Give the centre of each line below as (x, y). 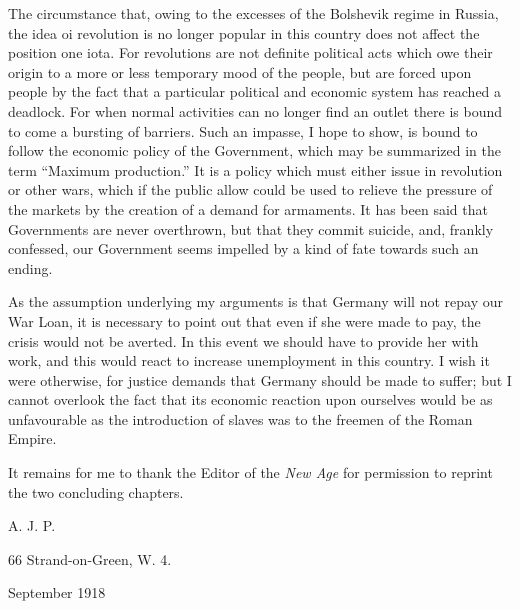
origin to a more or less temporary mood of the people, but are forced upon (240, 71)
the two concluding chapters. (96, 491)
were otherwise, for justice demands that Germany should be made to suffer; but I (260, 379)
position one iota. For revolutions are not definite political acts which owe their (250, 52)
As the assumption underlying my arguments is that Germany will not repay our (255, 301)
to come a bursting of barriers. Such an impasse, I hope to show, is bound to (243, 130)
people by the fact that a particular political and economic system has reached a (255, 91)
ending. (30, 267)
